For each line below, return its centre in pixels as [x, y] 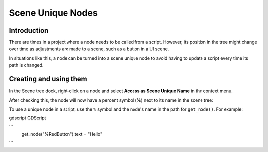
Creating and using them [48, 79]
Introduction [29, 30]
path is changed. [26, 65]
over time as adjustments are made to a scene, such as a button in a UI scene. [89, 49]
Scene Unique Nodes [53, 13]
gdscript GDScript [28, 118]
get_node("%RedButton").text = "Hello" [62, 134]
